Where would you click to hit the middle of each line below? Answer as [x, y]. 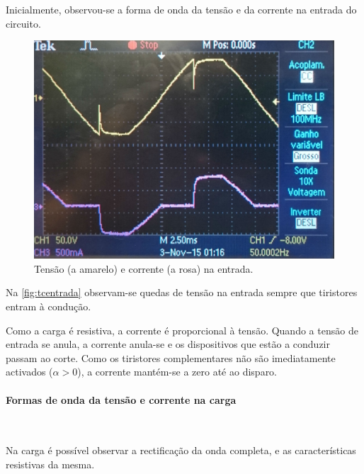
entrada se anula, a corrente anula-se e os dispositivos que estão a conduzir [168, 344]
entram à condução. [49, 306]
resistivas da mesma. [50, 464]
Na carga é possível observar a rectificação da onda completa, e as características [181, 450]
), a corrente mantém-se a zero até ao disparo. [177, 372]
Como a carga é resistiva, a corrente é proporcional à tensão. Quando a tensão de [182, 330]
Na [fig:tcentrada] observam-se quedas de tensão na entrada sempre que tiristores [182, 292]
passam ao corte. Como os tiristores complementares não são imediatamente [171, 357]
